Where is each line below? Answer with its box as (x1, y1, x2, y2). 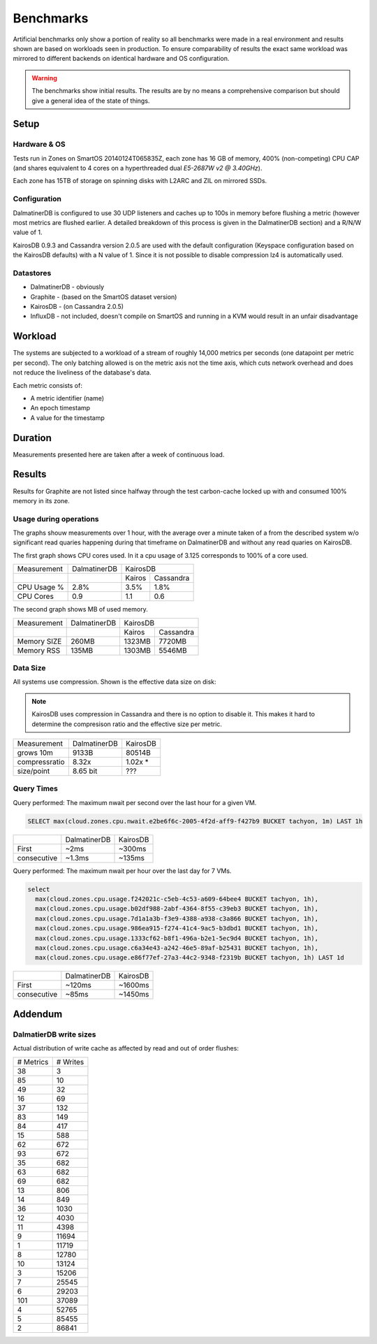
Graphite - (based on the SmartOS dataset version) (30, 292, 177, 301)
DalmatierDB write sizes (13, 1029, 96, 1039)
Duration (13, 432, 52, 444)
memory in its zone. (13, 496, 70, 505)
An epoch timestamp (30, 404, 91, 412)
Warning (31, 73, 57, 82)
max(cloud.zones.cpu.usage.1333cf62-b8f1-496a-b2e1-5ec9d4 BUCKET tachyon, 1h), (35, 934, 319, 942)
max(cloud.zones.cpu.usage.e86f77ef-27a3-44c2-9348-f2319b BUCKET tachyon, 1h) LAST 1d (35, 954, 345, 962)
